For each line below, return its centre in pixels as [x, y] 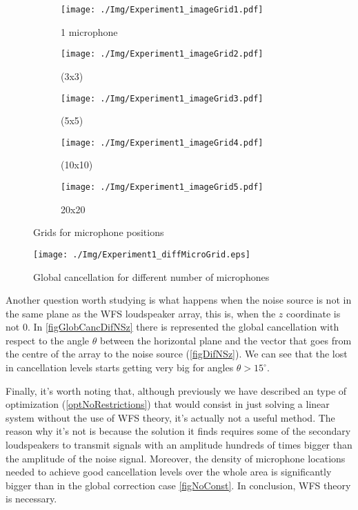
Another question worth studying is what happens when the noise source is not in [179, 300]
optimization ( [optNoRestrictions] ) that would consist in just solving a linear [168, 404]
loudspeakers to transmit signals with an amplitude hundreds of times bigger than [179, 445]
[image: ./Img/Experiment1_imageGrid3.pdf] [162, 98]
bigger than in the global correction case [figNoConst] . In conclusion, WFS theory [178, 485]
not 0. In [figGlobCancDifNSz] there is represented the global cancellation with [172, 327]
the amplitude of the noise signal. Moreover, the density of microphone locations [176, 458]
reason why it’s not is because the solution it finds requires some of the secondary [178, 431]
